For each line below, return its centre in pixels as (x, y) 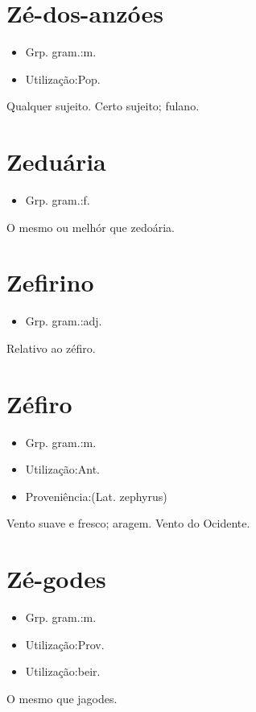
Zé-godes (56, 579)
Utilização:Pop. (63, 79)
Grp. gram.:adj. (64, 321)
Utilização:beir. (63, 671)
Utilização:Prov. (65, 644)
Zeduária (56, 161)
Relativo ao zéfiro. (51, 348)
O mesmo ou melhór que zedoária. (91, 227)
